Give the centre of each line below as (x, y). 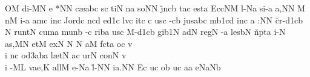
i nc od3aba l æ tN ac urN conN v (66, 55)
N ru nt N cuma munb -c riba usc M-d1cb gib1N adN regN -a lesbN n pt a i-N (145, 32)
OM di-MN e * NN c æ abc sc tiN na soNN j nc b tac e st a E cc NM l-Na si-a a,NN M (155, 8)
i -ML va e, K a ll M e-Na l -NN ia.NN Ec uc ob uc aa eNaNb (113, 66)
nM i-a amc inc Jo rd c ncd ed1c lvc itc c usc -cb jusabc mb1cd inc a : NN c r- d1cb (154, 20)
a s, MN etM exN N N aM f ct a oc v (69, 43)
